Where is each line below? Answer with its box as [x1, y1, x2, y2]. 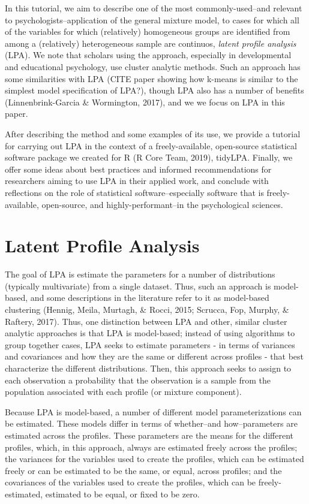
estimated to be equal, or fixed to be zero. [45, 487, 200, 500]
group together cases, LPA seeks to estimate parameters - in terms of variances [5, 338, 295, 351]
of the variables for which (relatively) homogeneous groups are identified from [5, 25, 290, 38]
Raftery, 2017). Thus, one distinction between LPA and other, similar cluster [5, 315, 287, 327]
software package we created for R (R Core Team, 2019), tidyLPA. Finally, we [5, 151, 293, 164]
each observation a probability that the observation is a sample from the [5, 373, 271, 386]
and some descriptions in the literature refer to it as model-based [30, 291, 269, 304]
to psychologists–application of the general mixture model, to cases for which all [5, 13, 299, 26]
